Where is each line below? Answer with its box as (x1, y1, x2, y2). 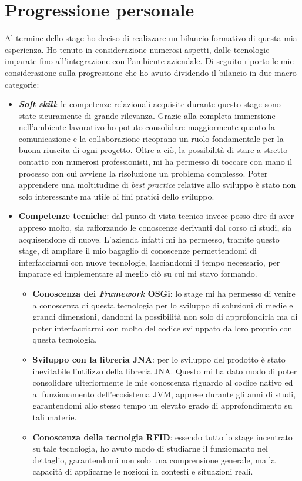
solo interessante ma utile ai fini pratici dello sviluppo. (18, 190, 214, 202)
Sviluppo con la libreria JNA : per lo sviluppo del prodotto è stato (32, 353, 286, 365)
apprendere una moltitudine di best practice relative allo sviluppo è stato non (18, 178, 296, 191)
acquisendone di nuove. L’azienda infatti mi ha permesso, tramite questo (18, 233, 280, 245)
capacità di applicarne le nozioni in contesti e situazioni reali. (32, 465, 253, 477)
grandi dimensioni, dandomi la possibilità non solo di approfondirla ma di (32, 310, 298, 323)
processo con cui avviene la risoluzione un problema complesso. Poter (18, 167, 268, 179)
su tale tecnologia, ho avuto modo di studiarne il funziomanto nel (32, 442, 268, 455)
